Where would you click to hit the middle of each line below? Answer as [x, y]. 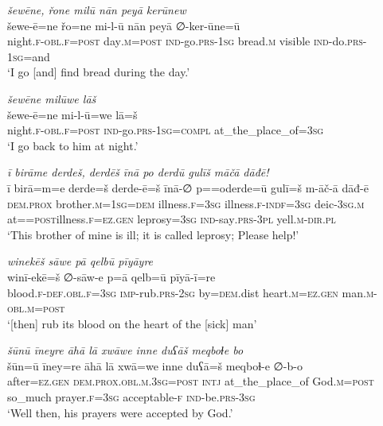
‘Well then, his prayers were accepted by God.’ [120, 412]
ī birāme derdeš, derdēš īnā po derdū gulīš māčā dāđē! [138, 172]
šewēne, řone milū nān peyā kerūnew [97, 10]
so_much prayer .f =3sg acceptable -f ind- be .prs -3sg [131, 397]
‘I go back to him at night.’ [73, 145]
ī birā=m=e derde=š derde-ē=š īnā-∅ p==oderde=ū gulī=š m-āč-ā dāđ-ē [188, 187]
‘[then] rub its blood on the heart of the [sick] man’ [132, 323]
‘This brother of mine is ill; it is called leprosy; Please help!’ [153, 234]
